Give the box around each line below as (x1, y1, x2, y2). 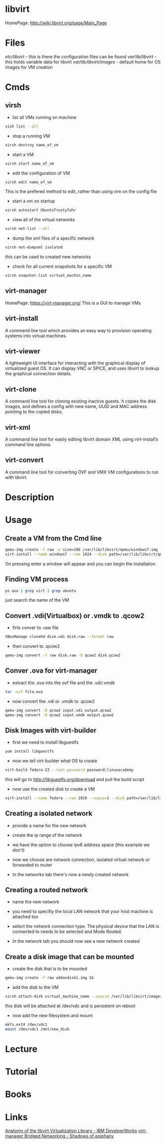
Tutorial (5, 1066, 38, 1078)
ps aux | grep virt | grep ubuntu (5, 588, 77, 593)
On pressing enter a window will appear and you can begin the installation (5, 561, 156, 567)
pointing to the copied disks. (5, 409, 63, 415)
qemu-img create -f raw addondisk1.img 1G (5, 975, 94, 980)
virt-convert (5, 456, 43, 464)
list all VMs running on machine (12, 114, 77, 120)
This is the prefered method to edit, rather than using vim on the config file (5, 188, 157, 194)
